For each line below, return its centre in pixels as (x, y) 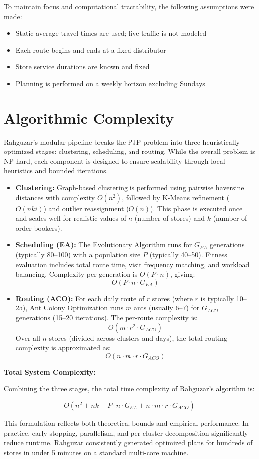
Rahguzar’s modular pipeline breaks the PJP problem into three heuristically (122, 141)
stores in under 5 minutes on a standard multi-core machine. (96, 452)
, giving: (183, 274)
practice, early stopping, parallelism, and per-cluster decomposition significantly (126, 432)
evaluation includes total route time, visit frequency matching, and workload (132, 264)
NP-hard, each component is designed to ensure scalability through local (115, 161)
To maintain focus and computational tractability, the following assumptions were (129, 6)
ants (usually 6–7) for (167, 308)
